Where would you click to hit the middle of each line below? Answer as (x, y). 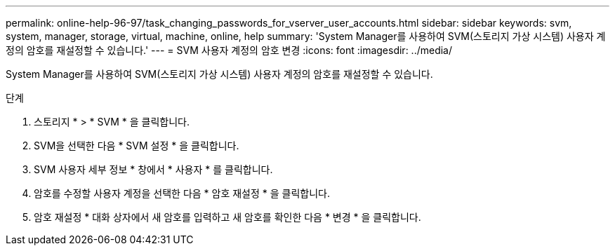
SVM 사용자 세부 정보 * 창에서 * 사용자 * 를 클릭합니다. (153, 169)
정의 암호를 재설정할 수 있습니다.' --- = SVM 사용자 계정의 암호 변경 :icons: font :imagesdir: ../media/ (229, 50)
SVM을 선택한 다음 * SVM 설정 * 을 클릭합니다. (137, 145)
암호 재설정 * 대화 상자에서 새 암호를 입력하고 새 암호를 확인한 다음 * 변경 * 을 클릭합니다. (227, 217)
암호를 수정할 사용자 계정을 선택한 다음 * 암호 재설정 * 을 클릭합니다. (182, 193)
